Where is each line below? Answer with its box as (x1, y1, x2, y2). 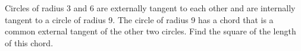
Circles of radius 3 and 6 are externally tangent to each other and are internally (5, 2, 296, 14)
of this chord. (5, 36, 54, 49)
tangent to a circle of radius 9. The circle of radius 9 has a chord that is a (5, 13, 274, 26)
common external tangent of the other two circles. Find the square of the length (5, 25, 296, 37)
